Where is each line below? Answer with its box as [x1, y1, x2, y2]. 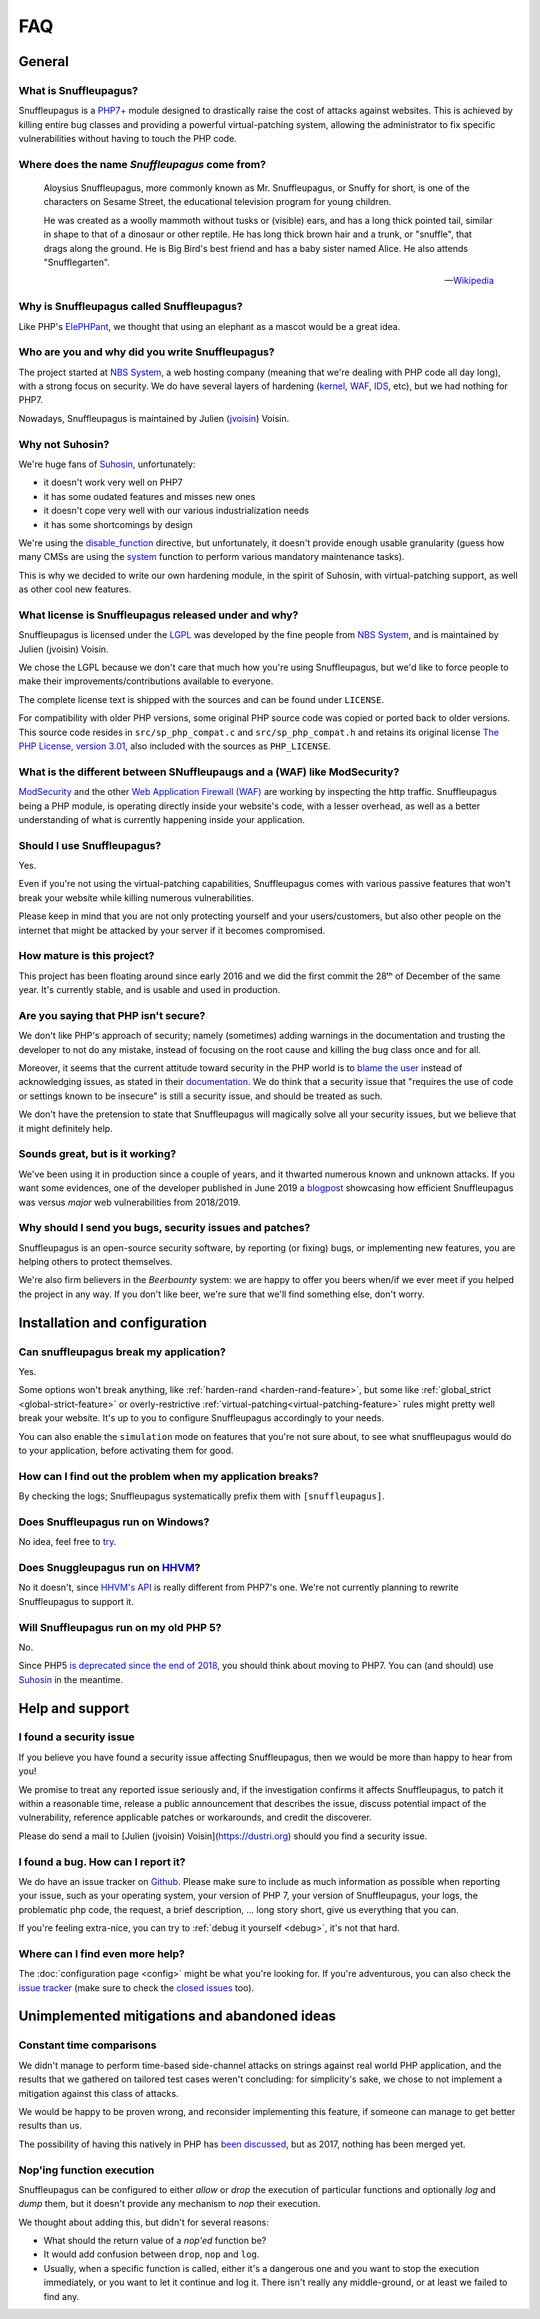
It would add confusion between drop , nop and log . [43, 2248, 260, 2260]
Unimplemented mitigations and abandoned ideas [18, 2008, 337, 2025]
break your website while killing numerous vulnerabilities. [18, 891, 255, 904]
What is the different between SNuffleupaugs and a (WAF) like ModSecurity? [18, 765, 400, 779]
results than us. [18, 2120, 82, 2132]
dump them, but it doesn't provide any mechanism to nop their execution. [18, 2198, 321, 2210]
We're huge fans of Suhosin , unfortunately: [18, 458, 196, 470]
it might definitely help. [18, 1122, 114, 1134]
